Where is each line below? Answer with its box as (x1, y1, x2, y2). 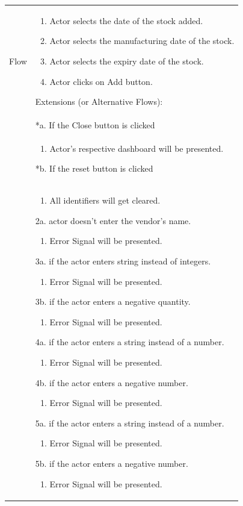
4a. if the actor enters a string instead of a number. (35, 336, 224, 348)
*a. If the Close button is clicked (35, 118, 155, 131)
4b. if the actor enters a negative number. (35, 376, 188, 389)
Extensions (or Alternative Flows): (35, 95, 163, 108)
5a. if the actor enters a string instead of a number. (35, 416, 224, 429)
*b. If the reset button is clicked (35, 162, 153, 175)
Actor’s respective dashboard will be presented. (49, 142, 224, 154)
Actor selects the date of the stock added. (49, 14, 203, 27)
